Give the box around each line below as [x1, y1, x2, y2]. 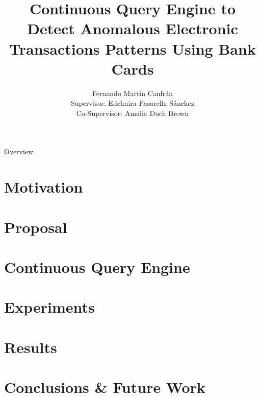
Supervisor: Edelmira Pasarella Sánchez [71, 98, 194, 108]
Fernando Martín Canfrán [92, 87, 173, 98]
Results [4, 336, 57, 357]
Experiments [4, 296, 95, 317]
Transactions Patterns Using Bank [9, 38, 256, 59]
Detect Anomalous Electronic [27, 18, 238, 39]
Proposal [4, 216, 67, 237]
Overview [4, 146, 34, 157]
